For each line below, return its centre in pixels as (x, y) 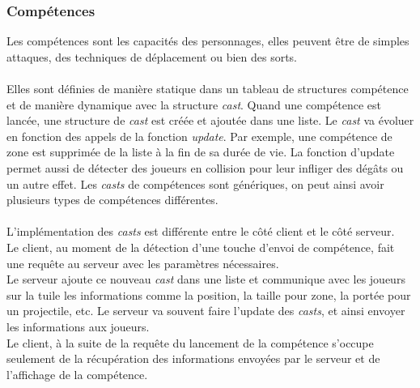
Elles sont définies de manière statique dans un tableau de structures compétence (208, 88)
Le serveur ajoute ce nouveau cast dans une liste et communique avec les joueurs (206, 279)
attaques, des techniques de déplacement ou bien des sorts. (152, 56)
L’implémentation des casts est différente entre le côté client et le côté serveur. (201, 231)
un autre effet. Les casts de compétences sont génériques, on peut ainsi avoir (195, 183)
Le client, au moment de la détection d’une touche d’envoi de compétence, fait (201, 247)
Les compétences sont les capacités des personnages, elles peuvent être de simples (208, 41)
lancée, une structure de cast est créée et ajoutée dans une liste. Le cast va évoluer (210, 120)
